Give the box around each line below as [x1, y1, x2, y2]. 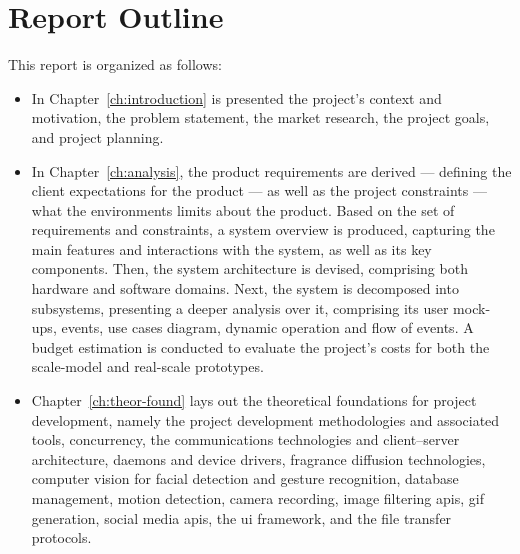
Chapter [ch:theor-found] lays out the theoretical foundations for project [31, 390, 477, 411]
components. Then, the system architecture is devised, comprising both [31, 258, 468, 279]
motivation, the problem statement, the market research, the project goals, [31, 107, 490, 128]
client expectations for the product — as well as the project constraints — [31, 180, 487, 201]
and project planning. [31, 126, 164, 147]
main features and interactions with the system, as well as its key [31, 238, 432, 259]
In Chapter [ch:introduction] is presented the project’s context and [31, 87, 442, 108]
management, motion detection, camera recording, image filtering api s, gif [31, 488, 484, 508]
